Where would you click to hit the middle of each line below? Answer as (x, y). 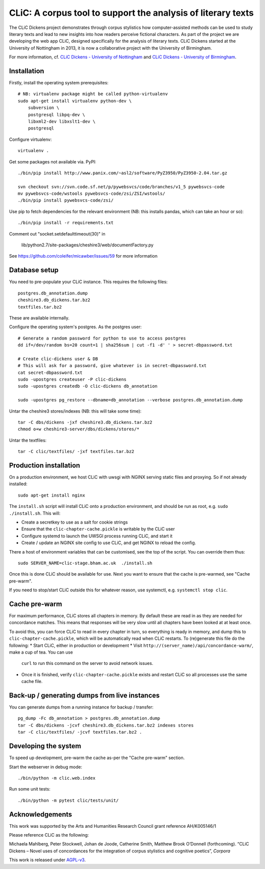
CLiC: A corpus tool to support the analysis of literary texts (131, 13)
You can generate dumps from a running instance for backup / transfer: (81, 707)
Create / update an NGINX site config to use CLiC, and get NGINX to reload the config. (109, 543)
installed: (18, 484)
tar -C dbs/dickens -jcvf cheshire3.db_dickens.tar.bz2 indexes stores (106, 725)
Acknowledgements (40, 814)
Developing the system (45, 746)
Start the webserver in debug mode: (46, 767)
